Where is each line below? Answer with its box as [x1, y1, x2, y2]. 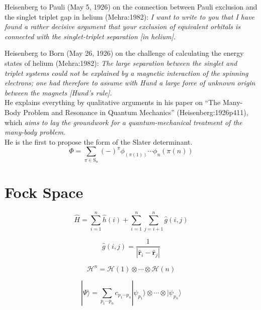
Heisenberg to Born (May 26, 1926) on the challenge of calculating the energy [5, 48, 244, 58]
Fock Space [5, 182, 83, 202]
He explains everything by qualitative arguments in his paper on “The [5, 97, 221, 108]
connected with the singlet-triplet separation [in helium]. [5, 31, 176, 41]
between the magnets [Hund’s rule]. [5, 87, 112, 97]
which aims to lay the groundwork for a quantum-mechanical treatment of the [5, 117, 242, 127]
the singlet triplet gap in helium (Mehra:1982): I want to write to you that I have [5, 11, 255, 22]
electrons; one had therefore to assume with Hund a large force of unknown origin [5, 77, 255, 88]
